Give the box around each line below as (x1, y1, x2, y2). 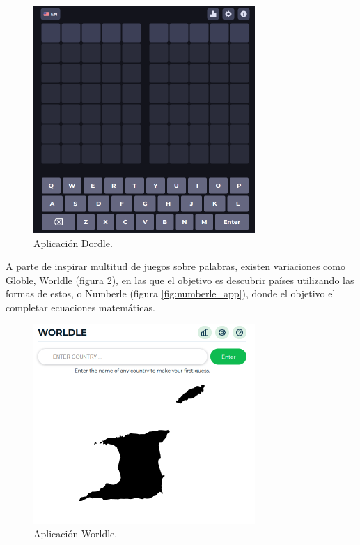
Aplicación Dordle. (33, 235, 113, 250)
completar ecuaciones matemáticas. (6, 299, 155, 314)
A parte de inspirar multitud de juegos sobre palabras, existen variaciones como (6, 259, 345, 274)
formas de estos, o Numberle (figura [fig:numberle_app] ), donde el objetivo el (6, 286, 336, 301)
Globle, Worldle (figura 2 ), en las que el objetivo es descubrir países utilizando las (6, 272, 354, 287)
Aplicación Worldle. (33, 526, 118, 541)
